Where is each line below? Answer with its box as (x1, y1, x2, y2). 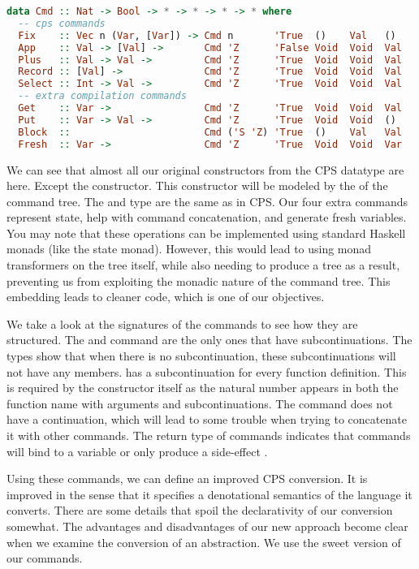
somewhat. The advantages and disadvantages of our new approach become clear (6, 517, 408, 534)
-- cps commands (18, 17, 106, 29)
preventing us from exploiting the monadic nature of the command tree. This (6, 272, 391, 289)
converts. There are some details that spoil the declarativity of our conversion (6, 502, 393, 519)
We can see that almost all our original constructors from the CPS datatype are (6, 161, 404, 178)
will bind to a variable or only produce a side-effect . (6, 442, 268, 459)
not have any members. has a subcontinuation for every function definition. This (6, 363, 407, 380)
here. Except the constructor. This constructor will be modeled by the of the (6, 177, 388, 194)
